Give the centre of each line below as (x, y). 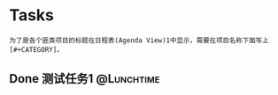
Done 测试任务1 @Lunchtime (85, 79)
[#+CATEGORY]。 (36, 49)
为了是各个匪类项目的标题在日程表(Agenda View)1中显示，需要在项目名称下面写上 (139, 40)
